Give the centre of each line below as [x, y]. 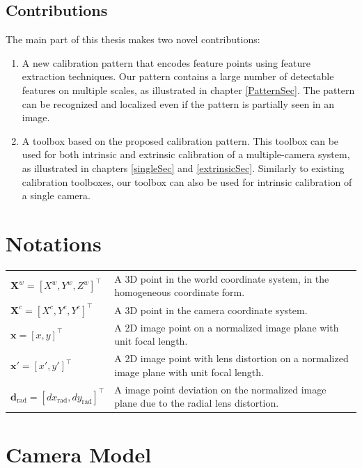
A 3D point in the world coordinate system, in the [222, 278]
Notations [54, 243]
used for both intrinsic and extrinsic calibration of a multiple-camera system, [186, 154]
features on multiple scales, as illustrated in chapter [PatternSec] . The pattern [188, 89]
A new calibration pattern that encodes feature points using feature [166, 62]
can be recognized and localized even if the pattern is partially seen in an [178, 103]
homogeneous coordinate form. [180, 292]
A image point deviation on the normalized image [220, 389]
